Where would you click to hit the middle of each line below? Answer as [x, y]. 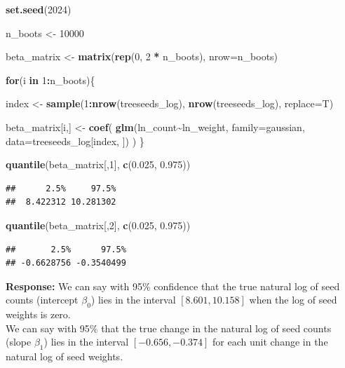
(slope [19, 342]
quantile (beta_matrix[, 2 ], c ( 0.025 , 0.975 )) [98, 225]
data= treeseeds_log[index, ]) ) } [75, 141]
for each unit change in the [270, 342]
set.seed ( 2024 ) [39, 9]
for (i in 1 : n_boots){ [50, 80]
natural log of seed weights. [65, 356]
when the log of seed [293, 300]
